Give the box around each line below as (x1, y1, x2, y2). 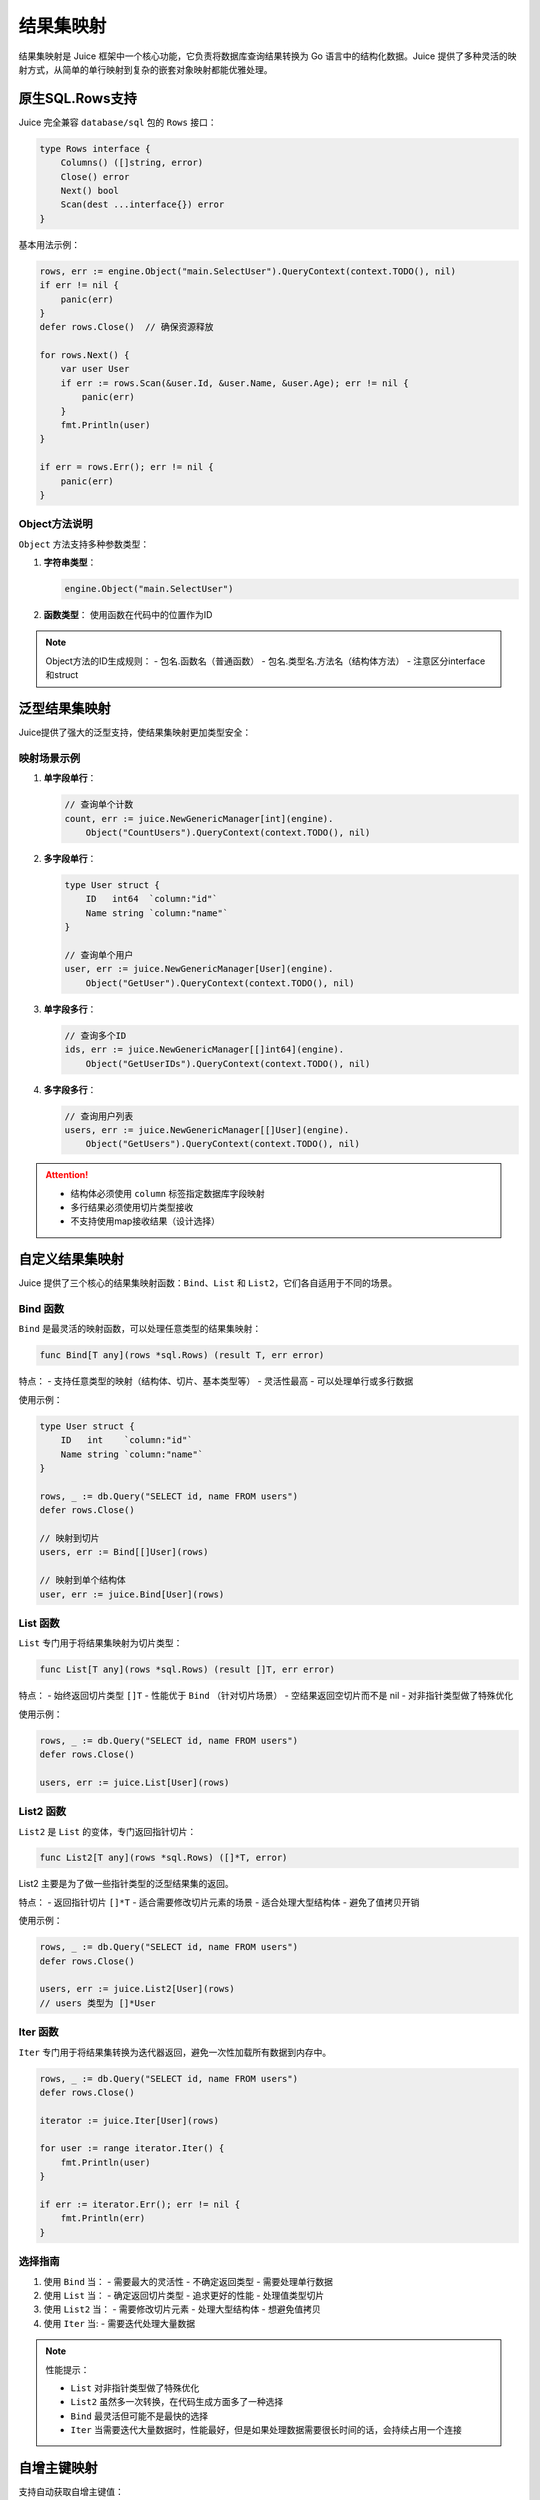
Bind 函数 (18, 1302, 65, 1316)
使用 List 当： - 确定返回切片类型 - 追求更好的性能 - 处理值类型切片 (43, 2289, 325, 2301)
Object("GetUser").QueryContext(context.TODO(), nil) (85, 977, 355, 989)
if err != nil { (39, 280, 120, 291)
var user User (60, 363, 130, 375)
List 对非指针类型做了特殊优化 (70, 2381, 200, 2394)
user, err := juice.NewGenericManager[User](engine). (64, 963, 334, 975)
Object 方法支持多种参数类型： (18, 538, 150, 550)
